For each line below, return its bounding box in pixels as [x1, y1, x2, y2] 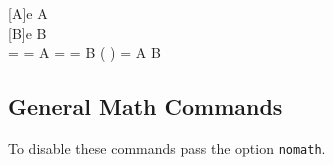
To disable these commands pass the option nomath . [8, 137, 326, 158]
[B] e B [8, 22, 47, 43]
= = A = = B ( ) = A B [8, 42, 161, 63]
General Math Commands [8, 91, 283, 122]
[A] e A [8, 3, 48, 23]
